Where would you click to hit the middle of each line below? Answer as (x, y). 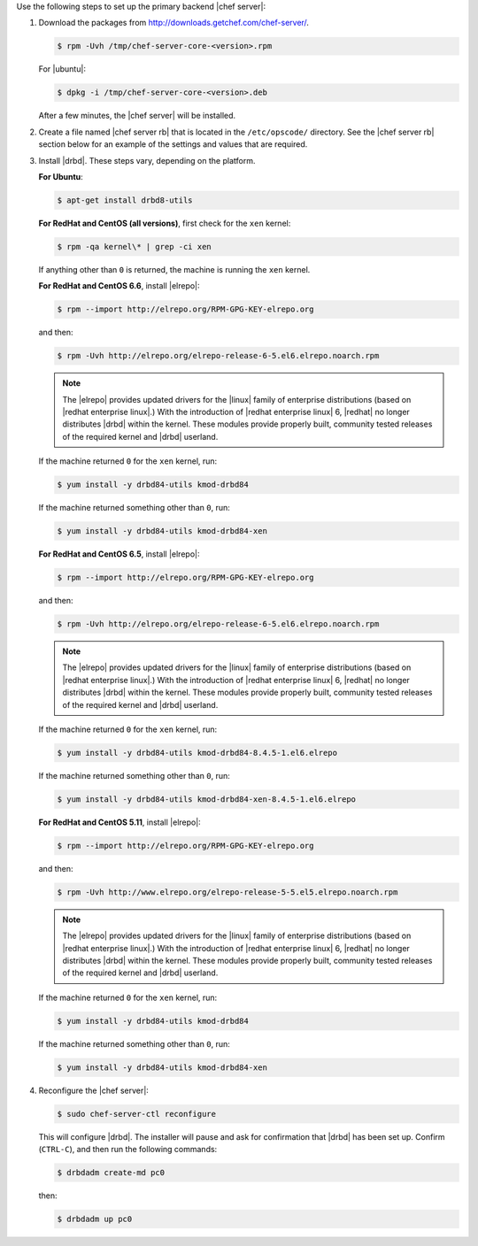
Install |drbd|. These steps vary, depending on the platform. (147, 160)
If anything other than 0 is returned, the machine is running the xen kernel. (174, 269)
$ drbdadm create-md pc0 (111, 1173)
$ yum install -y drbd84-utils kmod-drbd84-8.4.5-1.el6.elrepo (197, 753)
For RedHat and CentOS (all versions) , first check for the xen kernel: (165, 223)
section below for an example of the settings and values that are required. (173, 144)
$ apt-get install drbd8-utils (125, 200)
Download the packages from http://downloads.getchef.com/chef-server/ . (174, 23)
